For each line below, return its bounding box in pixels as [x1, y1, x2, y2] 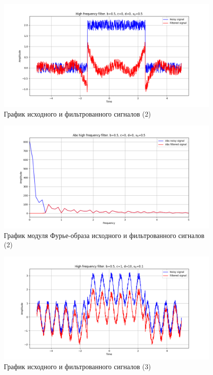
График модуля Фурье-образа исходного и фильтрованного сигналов [4, 230, 205, 240]
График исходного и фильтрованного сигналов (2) [4, 108, 151, 119]
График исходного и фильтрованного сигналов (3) [4, 361, 151, 371]
